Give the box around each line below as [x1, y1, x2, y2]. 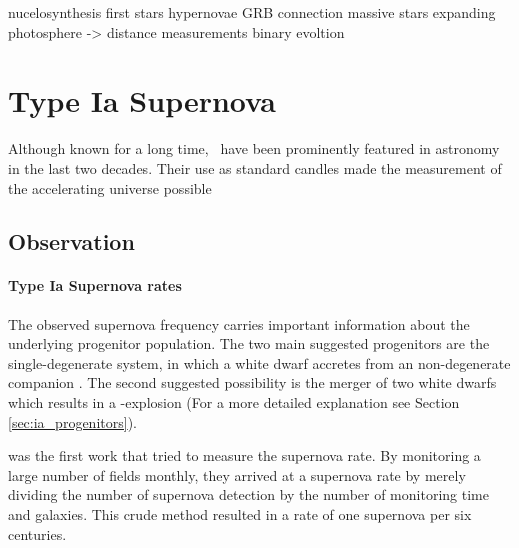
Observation [8, 226, 135, 257]
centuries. [8, 523, 67, 544]
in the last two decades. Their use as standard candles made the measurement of [8, 157, 502, 178]
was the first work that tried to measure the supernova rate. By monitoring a [8, 445, 481, 466]
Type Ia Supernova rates [8, 275, 182, 296]
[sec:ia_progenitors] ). [8, 411, 137, 432]
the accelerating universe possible [8, 177, 212, 198]
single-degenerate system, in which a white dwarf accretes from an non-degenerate [8, 352, 511, 373]
